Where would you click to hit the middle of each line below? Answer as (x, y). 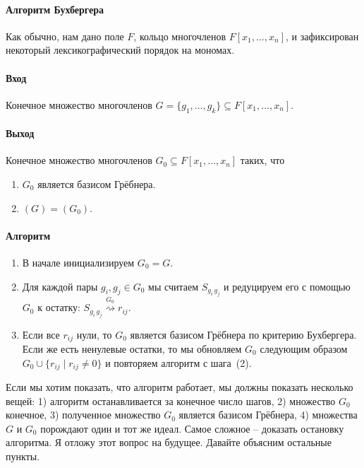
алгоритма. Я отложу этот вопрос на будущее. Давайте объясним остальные (169, 442)
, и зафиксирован (322, 36)
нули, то (94, 334)
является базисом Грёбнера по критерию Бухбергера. (243, 334)
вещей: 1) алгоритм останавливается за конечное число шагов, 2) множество (171, 400)
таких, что (262, 160)
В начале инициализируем (78, 262)
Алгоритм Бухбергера (55, 9)
